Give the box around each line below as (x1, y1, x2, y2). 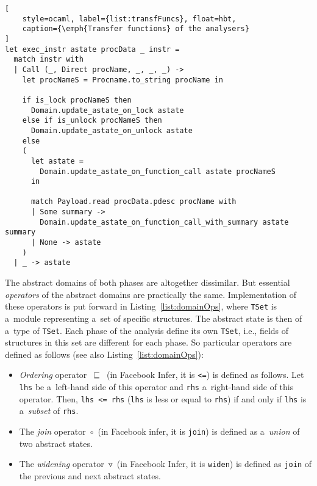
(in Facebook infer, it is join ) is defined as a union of (98, 424, 300, 437)
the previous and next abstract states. (19, 469, 161, 482)
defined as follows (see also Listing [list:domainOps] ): (5, 347, 204, 360)
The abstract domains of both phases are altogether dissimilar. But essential (5, 276, 290, 289)
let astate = (30, 156, 84, 165)
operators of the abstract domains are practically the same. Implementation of (5, 288, 297, 300)
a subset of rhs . (19, 404, 79, 417)
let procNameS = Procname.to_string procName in (22, 75, 223, 84)
